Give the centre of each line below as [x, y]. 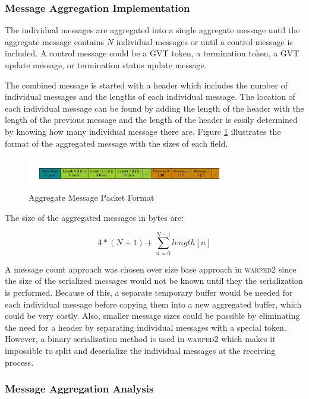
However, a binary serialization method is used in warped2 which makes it [140, 339]
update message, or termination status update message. [106, 65]
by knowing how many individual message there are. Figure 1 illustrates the [143, 131]
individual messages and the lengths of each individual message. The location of [150, 96]
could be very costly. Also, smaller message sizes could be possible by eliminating [152, 316]
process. [19, 362]
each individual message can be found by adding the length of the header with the [154, 108]
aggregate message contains [55, 41]
